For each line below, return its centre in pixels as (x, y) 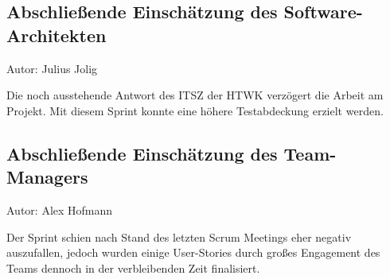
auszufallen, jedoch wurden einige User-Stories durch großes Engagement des (193, 252)
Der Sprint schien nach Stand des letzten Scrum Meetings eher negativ (179, 236)
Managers (47, 177)
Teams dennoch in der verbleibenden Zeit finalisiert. (133, 267)
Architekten (57, 35)
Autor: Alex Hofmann (60, 209)
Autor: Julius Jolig (52, 68)
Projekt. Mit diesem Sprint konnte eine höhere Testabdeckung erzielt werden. (195, 110)
